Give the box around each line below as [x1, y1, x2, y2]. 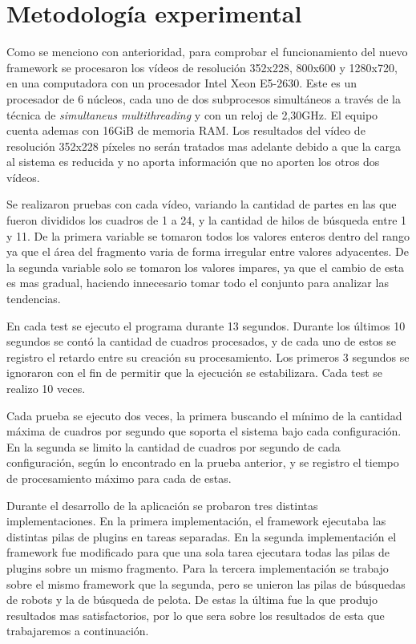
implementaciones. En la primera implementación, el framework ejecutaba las [6, 512, 386, 529]
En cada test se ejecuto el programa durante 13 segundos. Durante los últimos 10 [6, 317, 406, 334]
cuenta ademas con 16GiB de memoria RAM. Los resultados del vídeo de [6, 122, 366, 139]
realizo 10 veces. [6, 380, 86, 396]
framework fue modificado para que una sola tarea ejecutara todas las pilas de [6, 544, 390, 561]
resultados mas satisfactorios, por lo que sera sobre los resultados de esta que [6, 606, 385, 623]
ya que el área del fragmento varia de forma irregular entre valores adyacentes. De [6, 243, 409, 260]
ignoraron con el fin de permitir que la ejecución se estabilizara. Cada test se [6, 364, 383, 381]
